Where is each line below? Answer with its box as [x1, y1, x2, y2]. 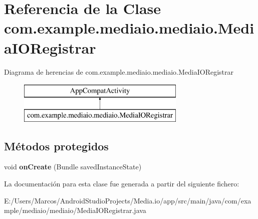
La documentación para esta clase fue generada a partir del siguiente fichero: [4, 178, 239, 189]
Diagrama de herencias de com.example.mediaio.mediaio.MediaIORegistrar [4, 66, 234, 77]
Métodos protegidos [4, 138, 109, 153]
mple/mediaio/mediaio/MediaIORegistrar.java [4, 205, 146, 215]
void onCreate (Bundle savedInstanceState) [4, 161, 142, 172]
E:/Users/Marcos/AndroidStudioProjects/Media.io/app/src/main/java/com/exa [4, 195, 251, 205]
